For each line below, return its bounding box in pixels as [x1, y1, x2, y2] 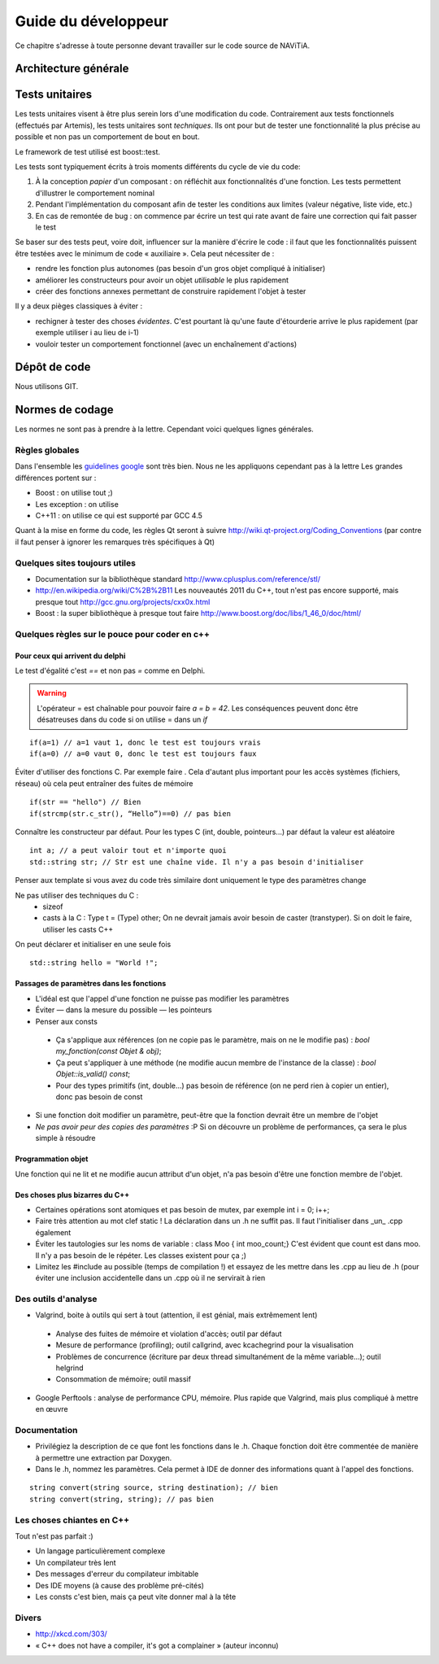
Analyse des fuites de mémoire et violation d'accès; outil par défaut [55, 1329, 282, 1339]
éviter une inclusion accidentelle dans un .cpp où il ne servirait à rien [35, 1273, 266, 1283]
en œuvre [35, 1404, 68, 1414]
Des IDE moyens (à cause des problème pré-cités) [35, 1580, 205, 1590]
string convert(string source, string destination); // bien [29, 1483, 278, 1492]
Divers [15, 1612, 42, 1623]
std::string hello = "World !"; [29, 959, 159, 967]
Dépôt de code [15, 360, 91, 374]
